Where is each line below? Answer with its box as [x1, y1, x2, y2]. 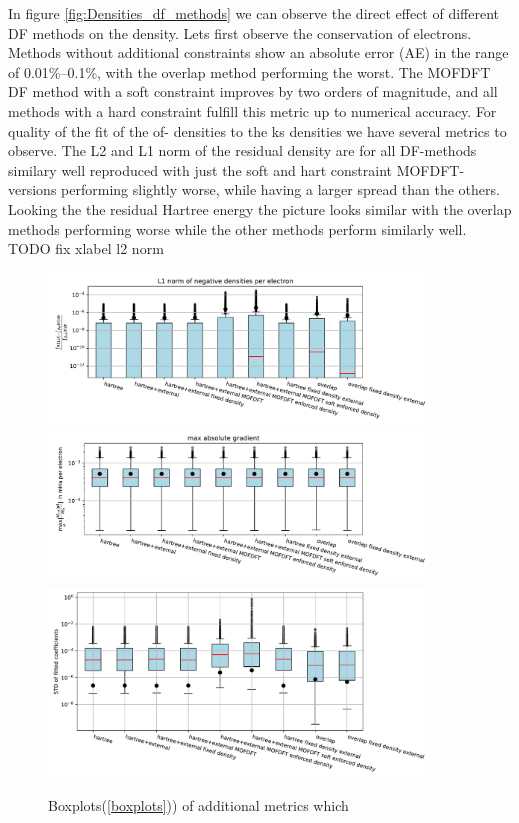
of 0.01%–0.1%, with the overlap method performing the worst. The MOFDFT [8, 61, 491, 82]
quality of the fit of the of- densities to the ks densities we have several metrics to [8, 120, 507, 141]
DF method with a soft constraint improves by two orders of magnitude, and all [8, 81, 498, 102]
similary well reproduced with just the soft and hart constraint [8, 159, 392, 180]
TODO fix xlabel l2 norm [8, 238, 164, 259]
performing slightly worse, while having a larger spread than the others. [61, 179, 500, 200]
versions [8, 179, 57, 200]
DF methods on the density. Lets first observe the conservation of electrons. [8, 22, 472, 43]
